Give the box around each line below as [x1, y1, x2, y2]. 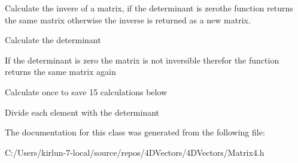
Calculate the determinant [5, 34, 101, 46]
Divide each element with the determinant [5, 105, 160, 118]
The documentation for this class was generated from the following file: [5, 126, 265, 138]
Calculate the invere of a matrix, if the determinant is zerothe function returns [5, 2, 293, 14]
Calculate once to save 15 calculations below [5, 85, 168, 98]
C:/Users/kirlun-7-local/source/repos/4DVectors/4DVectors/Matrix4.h [5, 146, 264, 158]
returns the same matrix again [5, 65, 116, 78]
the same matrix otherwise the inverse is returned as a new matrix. [5, 13, 251, 26]
